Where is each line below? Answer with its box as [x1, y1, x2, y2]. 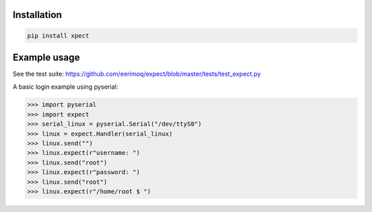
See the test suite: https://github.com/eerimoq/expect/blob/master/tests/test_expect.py [12, 70, 261, 78]
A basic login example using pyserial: [12, 83, 118, 91]
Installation [12, 9, 62, 21]
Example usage [12, 52, 81, 63]
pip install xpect [27, 32, 90, 39]
